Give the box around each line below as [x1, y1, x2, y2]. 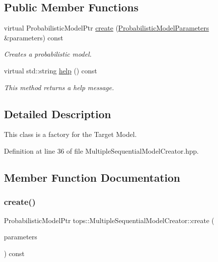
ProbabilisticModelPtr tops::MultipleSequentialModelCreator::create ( [4, 215, 215, 225]
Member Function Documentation [4, 169, 181, 185]
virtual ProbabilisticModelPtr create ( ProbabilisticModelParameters [4, 23, 209, 33]
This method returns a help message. [4, 82, 114, 92]
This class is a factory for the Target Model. [4, 129, 137, 139]
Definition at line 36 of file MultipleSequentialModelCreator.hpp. [4, 145, 199, 156]
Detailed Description [4, 106, 111, 121]
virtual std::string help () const [4, 65, 97, 75]
